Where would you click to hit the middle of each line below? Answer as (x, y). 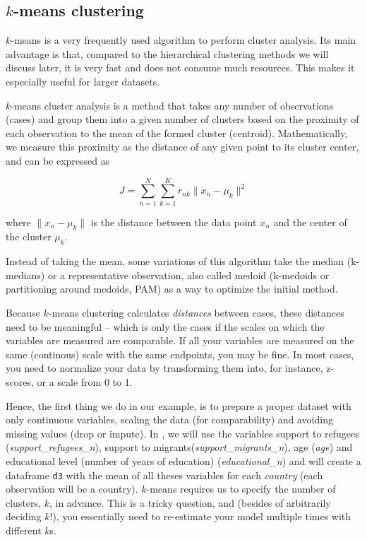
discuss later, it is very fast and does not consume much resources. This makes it (180, 67)
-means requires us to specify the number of (241, 489)
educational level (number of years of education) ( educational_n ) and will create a (183, 460)
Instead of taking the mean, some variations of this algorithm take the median (175, 261)
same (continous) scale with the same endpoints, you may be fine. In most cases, (180, 354)
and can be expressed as (58, 160)
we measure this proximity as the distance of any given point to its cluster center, (182, 147)
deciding (24, 516)
